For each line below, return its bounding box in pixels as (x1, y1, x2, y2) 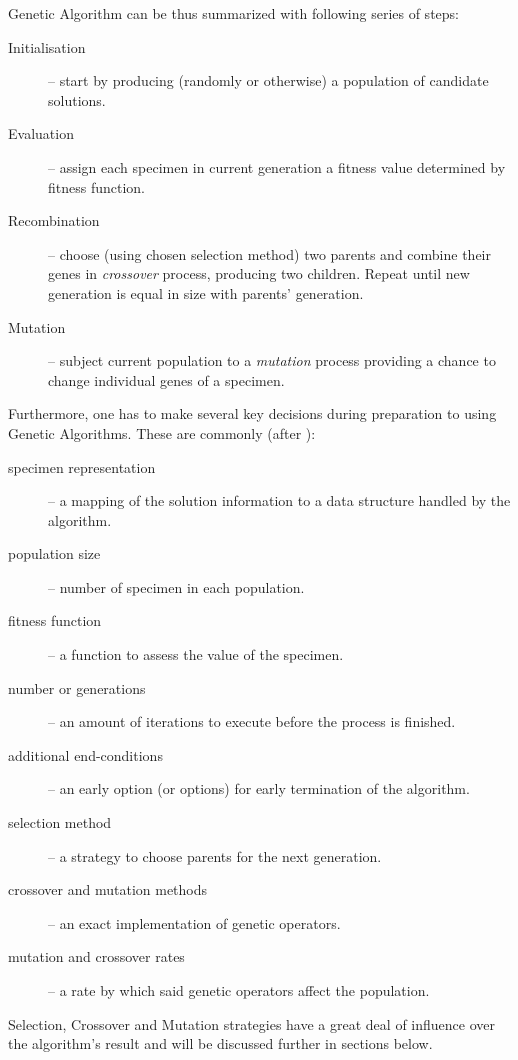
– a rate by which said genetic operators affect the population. (48, 980, 430, 1000)
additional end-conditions (8, 744, 163, 765)
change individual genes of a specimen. (48, 369, 285, 390)
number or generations (8, 677, 146, 698)
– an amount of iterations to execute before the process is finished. (48, 711, 456, 732)
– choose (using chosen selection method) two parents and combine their (48, 243, 491, 264)
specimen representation (8, 456, 156, 477)
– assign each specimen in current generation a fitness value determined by (48, 156, 506, 177)
